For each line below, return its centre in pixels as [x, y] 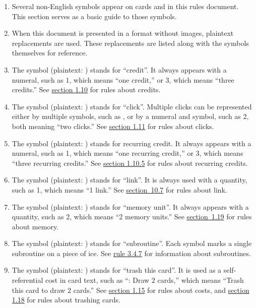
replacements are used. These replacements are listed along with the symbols [130, 43]
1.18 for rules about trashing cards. [66, 300]
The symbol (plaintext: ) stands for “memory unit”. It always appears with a [130, 206]
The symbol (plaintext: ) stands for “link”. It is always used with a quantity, [130, 180]
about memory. [35, 226]
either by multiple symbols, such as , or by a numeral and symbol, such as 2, [130, 116]
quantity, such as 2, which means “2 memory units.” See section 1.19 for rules [132, 217]
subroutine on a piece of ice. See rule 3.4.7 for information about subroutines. [131, 253]
